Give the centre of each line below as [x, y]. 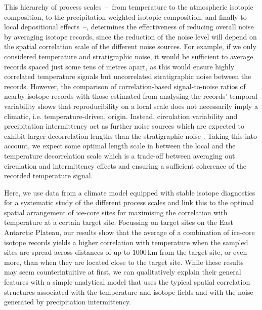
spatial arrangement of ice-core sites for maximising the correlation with [116, 212]
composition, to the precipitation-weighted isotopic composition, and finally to [125, 16]
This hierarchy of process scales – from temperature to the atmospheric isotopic [129, 7]
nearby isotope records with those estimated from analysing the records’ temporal [131, 96]
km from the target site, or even [198, 252]
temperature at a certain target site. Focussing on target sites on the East [119, 222]
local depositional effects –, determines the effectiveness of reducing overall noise [129, 27]
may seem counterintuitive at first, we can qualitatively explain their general [123, 272]
